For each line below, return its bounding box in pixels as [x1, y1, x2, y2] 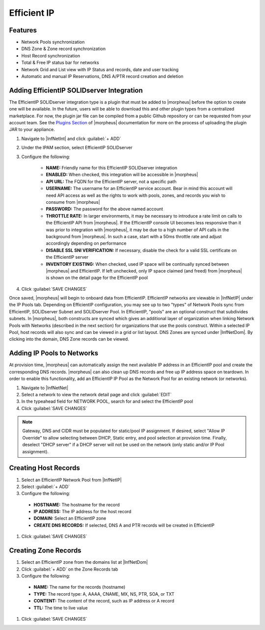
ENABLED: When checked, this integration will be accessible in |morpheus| [46, 172, 198, 178]
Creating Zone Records [9, 547, 81, 555]
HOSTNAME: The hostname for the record [33, 501, 120, 508]
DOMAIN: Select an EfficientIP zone [33, 516, 106, 521]
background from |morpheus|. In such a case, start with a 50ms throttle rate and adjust [46, 233, 222, 239]
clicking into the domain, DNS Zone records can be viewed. [9, 336, 130, 342]
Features [9, 26, 37, 34]
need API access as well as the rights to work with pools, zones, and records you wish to [46, 192, 226, 198]
